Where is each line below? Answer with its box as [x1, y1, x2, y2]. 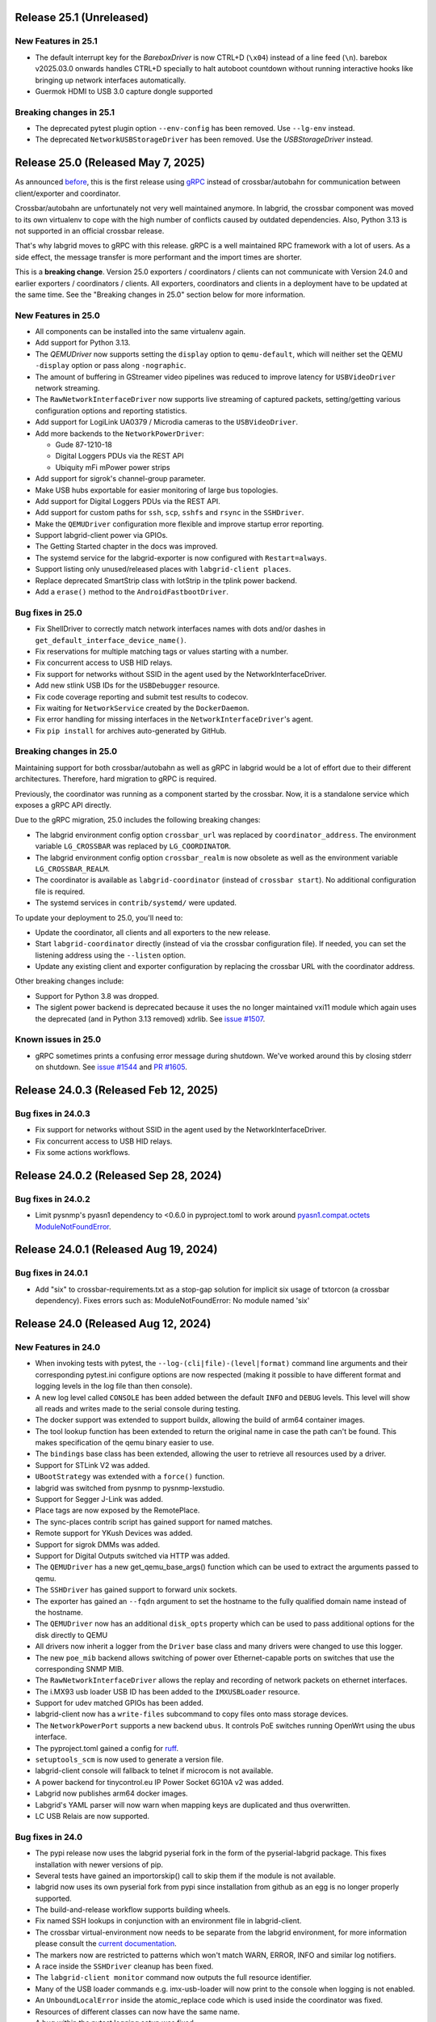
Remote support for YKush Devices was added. [35, 1529, 193, 1538]
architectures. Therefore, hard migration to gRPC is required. [15, 774, 217, 784]
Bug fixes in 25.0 [15, 607, 82, 618]
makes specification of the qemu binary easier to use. [35, 1438, 214, 1448]
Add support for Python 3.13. [35, 338, 131, 348]
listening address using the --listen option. [35, 950, 186, 960]
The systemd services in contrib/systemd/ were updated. [35, 898, 237, 907]
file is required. [35, 886, 86, 896]
